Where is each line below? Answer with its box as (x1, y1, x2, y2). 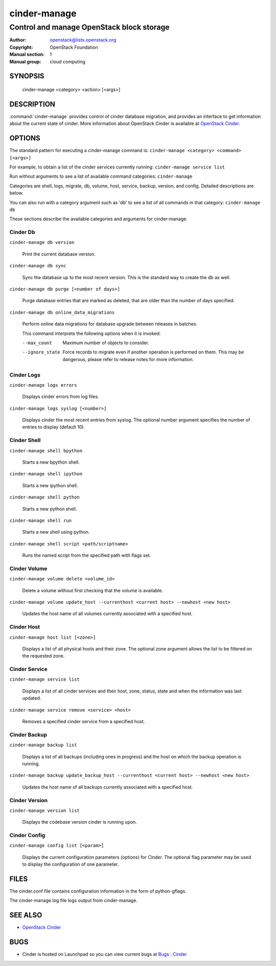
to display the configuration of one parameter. (22, 861, 119, 868)
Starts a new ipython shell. (22, 482, 78, 489)
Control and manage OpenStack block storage (9, 23, 170, 32)
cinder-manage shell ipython (9, 471, 83, 477)
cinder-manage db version (9, 240, 75, 245)
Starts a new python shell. (22, 506, 77, 512)
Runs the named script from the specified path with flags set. (22, 552, 151, 558)
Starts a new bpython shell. (22, 459, 80, 465)
